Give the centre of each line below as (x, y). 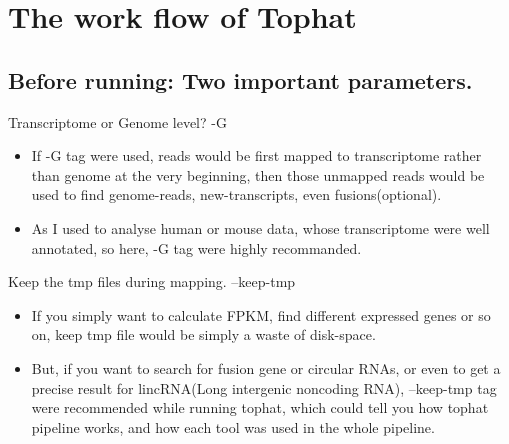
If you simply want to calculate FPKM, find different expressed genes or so (261, 314)
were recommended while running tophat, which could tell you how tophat (260, 407)
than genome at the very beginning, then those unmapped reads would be (258, 174)
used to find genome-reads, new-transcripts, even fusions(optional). (236, 194)
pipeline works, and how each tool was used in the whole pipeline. (233, 426)
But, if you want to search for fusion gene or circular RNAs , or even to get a (266, 367)
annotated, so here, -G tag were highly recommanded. (196, 247)
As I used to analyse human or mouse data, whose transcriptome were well (260, 227)
